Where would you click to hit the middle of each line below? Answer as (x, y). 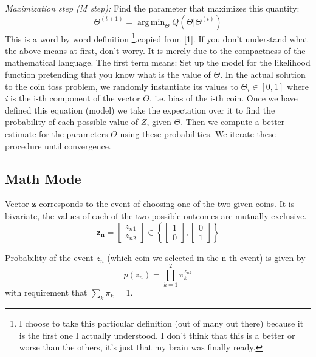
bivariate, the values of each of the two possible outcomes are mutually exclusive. (156, 215)
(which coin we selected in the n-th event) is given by (206, 257)
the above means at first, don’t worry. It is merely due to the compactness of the (155, 50)
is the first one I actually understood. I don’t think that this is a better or (157, 335)
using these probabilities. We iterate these (198, 134)
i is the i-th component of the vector (73, 98)
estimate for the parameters (57, 134)
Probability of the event (49, 257)
